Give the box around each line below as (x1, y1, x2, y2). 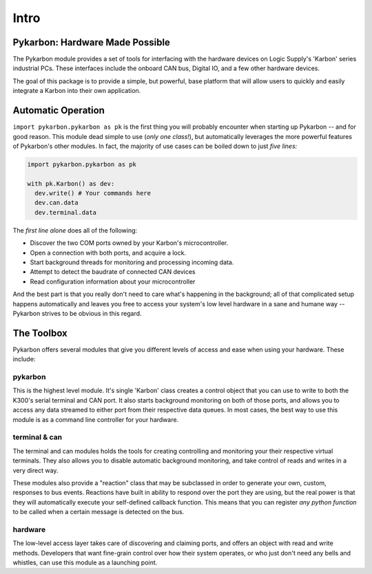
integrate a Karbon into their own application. (12, 87, 141, 95)
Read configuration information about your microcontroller (30, 277, 196, 286)
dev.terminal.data (34, 209, 96, 216)
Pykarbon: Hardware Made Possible (12, 36, 170, 48)
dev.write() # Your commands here (34, 189, 152, 198)
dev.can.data (34, 199, 79, 206)
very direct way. (12, 466, 59, 474)
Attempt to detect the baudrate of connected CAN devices (30, 268, 196, 276)
